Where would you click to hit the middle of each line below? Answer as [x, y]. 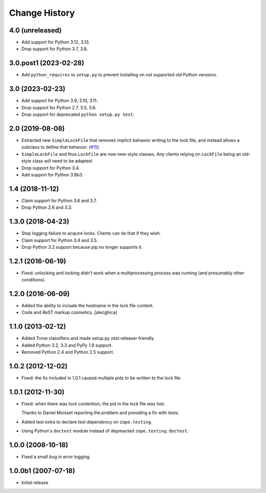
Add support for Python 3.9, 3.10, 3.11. [60, 100]
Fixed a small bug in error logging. [56, 457]
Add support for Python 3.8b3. [52, 174]
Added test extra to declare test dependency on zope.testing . [87, 422]
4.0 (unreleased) [35, 30]
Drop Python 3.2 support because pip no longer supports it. [82, 247]
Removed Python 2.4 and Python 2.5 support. [68, 352]
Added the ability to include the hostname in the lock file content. [87, 306]
